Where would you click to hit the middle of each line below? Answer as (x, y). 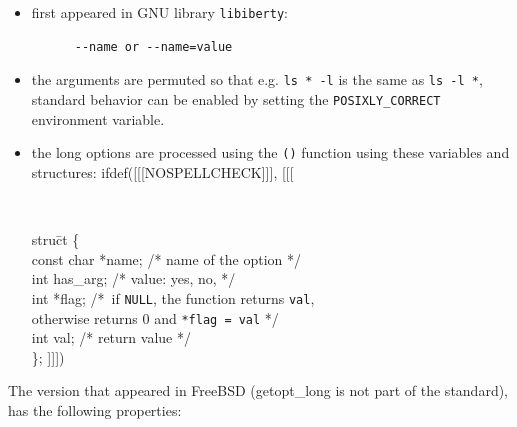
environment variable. (98, 118)
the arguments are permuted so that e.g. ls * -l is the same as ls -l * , (257, 79)
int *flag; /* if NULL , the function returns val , (173, 297)
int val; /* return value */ (111, 337)
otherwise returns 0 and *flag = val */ (155, 317)
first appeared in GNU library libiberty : (159, 12)
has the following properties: (95, 409)
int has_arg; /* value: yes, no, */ (133, 278)
